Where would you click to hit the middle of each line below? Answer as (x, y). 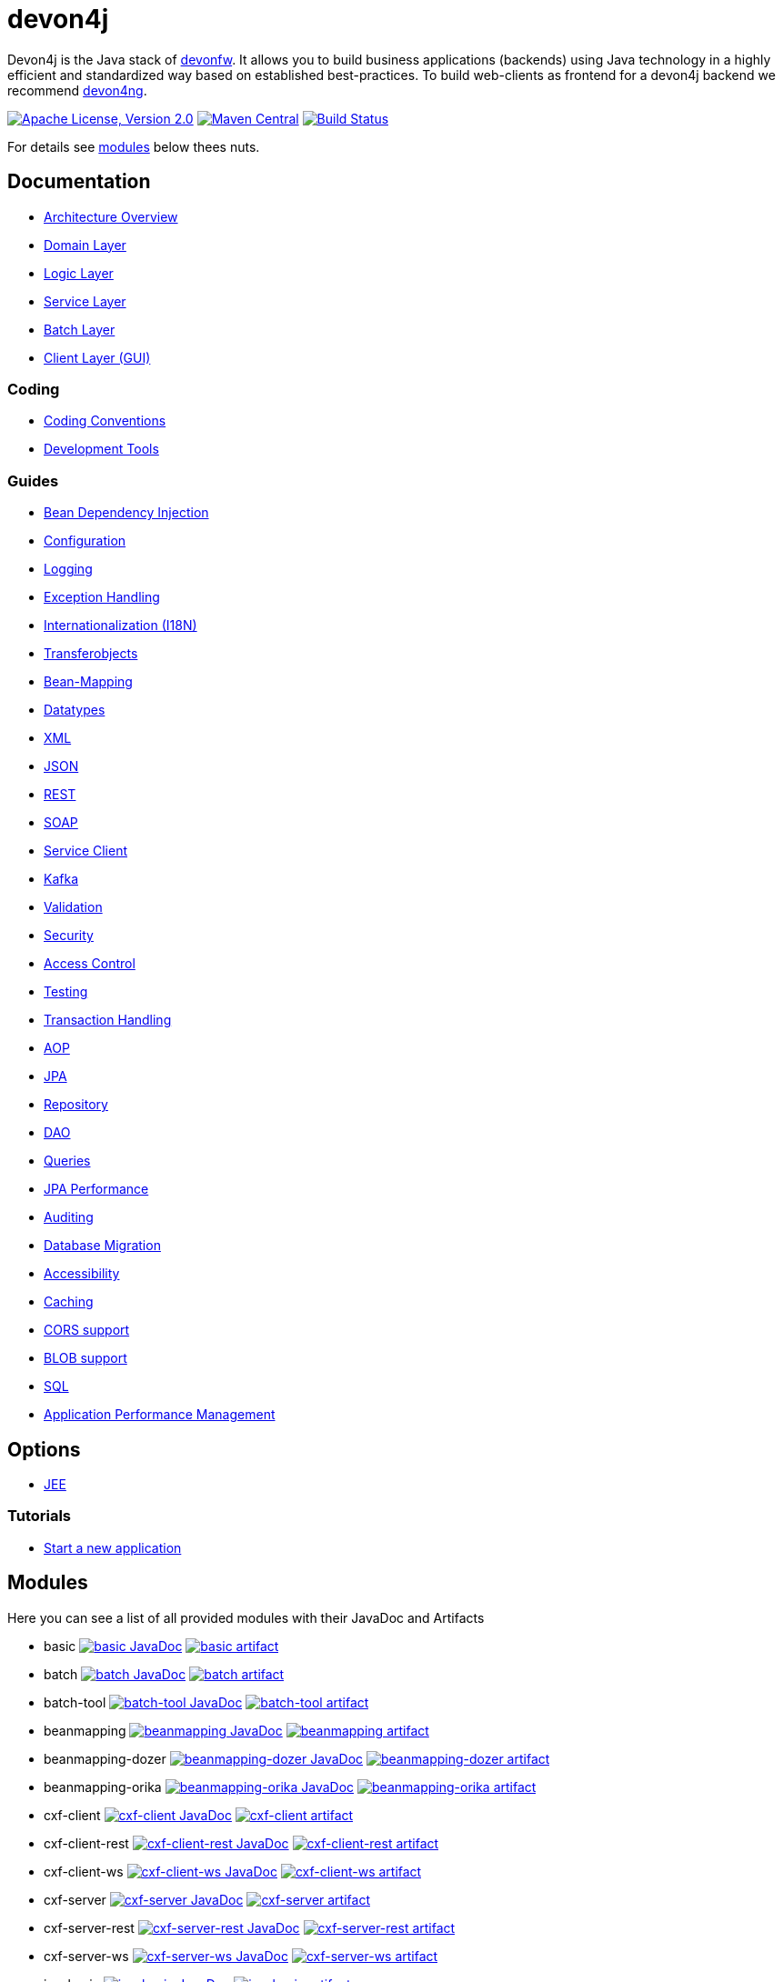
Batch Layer (80, 329)
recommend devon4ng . (77, 90)
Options (44, 1449)
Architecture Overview (111, 216)
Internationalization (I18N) (120, 626)
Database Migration (102, 1246)
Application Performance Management (160, 1415)
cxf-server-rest (89, 1927)
